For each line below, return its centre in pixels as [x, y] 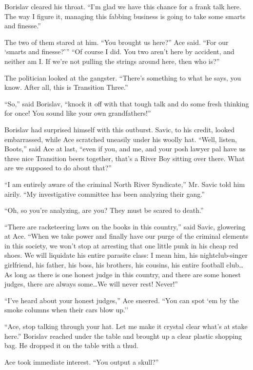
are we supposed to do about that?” [58, 168]
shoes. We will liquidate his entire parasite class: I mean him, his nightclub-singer [126, 255]
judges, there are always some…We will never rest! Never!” [91, 284]
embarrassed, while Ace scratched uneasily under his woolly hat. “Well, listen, [121, 139]
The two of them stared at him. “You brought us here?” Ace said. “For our [117, 42]
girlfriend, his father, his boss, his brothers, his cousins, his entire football [114, 265]
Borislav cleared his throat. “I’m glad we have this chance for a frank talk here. [123, 6]
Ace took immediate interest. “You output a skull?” [82, 361]
